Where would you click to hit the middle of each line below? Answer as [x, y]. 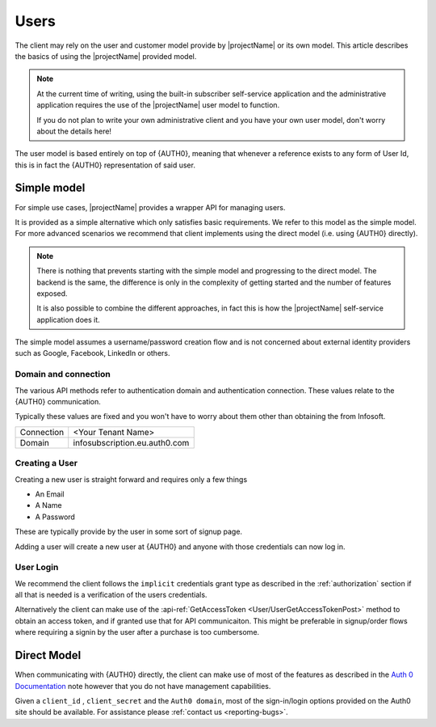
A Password [55, 517]
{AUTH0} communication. [58, 402]
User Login [37, 568]
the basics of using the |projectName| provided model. [106, 56]
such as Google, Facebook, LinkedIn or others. [92, 353]
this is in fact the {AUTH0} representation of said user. [105, 165]
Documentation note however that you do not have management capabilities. [143, 686]
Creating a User [46, 463]
